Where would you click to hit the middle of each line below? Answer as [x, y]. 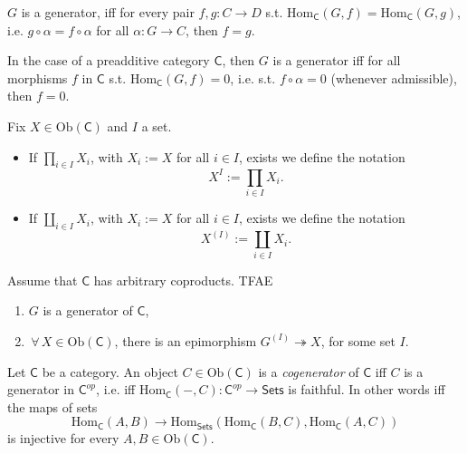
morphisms [38, 77]
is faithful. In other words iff [367, 389]
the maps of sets [52, 406]
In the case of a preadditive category [109, 60]
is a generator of [88, 310]
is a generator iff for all [337, 60]
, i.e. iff [116, 389]
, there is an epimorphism [186, 340]
